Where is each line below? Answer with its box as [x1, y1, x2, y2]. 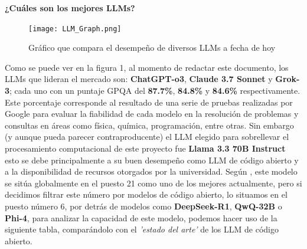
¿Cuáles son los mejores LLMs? [5, 2, 135, 14]
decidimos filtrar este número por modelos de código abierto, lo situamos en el [5, 188, 288, 201]
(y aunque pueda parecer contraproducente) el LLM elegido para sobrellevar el [5, 130, 289, 143]
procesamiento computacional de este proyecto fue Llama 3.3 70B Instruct [5, 142, 286, 154]
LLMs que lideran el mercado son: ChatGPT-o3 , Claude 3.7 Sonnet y [5, 73, 273, 85]
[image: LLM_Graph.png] [28, 24, 122, 33]
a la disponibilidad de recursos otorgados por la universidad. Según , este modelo [5, 165, 298, 178]
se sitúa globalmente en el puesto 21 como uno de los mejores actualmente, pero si [5, 176, 302, 189]
